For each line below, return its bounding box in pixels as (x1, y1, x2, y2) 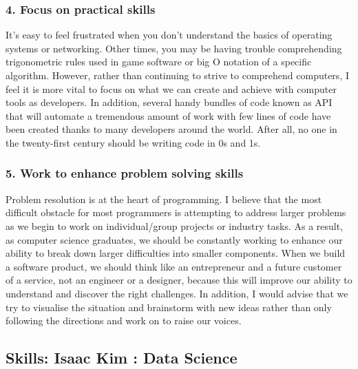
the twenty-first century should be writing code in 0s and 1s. (6, 135, 261, 149)
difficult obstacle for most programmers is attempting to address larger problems (6, 205, 346, 220)
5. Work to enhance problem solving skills (6, 165, 244, 182)
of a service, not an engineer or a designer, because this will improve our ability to (6, 273, 352, 287)
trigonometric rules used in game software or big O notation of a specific (6, 54, 312, 69)
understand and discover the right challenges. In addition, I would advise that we (6, 286, 348, 300)
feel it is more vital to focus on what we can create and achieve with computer (6, 81, 337, 96)
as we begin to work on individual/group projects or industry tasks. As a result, (6, 218, 344, 233)
